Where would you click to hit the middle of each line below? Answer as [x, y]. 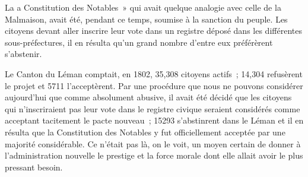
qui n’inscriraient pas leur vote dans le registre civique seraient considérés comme [153, 108]
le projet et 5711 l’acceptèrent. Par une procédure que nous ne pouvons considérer [154, 85]
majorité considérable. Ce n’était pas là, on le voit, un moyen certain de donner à [153, 143]
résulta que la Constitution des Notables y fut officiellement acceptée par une [145, 132]
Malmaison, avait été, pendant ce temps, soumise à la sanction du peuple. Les [146, 19]
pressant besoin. [34, 167]
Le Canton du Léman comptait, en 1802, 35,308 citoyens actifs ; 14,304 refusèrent [154, 73]
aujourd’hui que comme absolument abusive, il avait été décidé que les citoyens [148, 97]
